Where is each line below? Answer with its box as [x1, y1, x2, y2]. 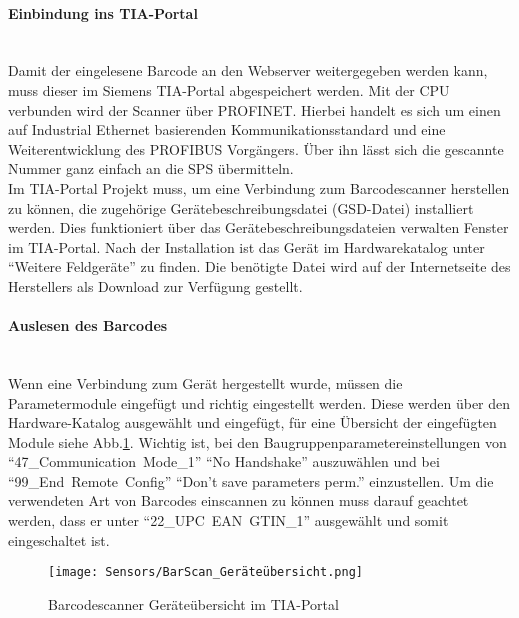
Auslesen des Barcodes [8, 315, 168, 336]
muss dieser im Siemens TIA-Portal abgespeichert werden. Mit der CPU [8, 79, 450, 100]
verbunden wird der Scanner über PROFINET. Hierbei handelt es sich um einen [8, 99, 501, 120]
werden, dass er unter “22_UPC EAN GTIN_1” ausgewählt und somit [8, 510, 449, 531]
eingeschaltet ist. [8, 529, 110, 550]
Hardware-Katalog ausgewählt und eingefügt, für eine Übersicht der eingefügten [8, 412, 497, 433]
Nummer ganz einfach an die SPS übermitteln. [8, 158, 294, 179]
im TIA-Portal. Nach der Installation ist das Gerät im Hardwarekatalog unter [8, 236, 485, 257]
